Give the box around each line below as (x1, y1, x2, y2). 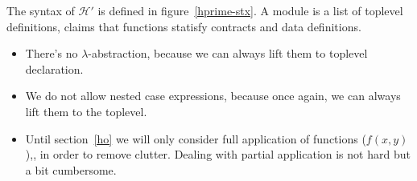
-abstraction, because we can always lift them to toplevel (88, 45, 368, 62)
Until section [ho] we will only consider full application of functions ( (25, 130, 366, 147)
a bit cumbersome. (25, 161, 117, 178)
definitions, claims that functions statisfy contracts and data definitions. (6, 18, 361, 34)
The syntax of (6, 2, 75, 18)
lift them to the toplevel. (25, 103, 147, 119)
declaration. (25, 60, 84, 77)
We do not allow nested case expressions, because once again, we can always (25, 87, 401, 104)
